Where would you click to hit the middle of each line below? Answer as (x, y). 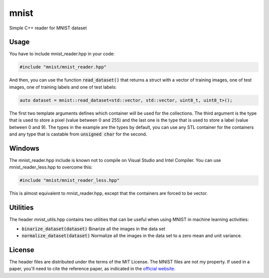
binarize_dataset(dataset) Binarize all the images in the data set (93, 229)
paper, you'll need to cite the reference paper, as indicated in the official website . (92, 269)
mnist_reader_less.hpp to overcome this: (51, 167)
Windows (24, 148)
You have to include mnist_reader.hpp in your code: (62, 54)
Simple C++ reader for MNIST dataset (48, 28)
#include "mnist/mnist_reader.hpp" (63, 67)
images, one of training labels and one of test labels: (63, 87)
